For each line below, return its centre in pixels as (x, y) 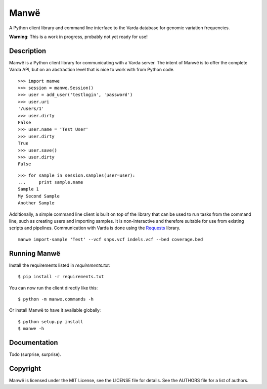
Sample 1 (28, 189)
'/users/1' (31, 109)
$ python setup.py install (51, 321)
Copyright (25, 368)
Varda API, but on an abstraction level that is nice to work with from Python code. (92, 70)
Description (28, 51)
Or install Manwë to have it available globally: (55, 310)
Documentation (34, 342)
